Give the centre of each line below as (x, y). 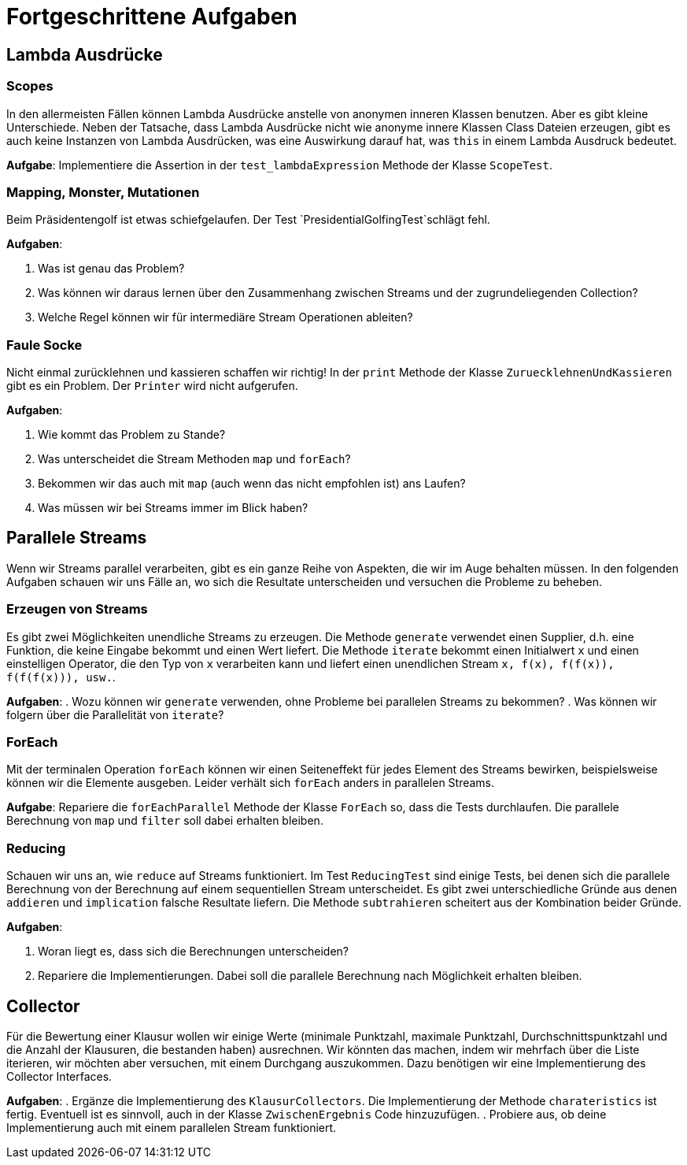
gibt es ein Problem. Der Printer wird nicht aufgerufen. (152, 386)
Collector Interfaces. (59, 1076)
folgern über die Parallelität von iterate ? (115, 714)
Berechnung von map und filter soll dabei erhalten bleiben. (165, 821)
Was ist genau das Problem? (111, 269)
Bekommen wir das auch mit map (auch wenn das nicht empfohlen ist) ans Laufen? (252, 484)
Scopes (30, 86)
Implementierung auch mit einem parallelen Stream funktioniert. (172, 1127)
